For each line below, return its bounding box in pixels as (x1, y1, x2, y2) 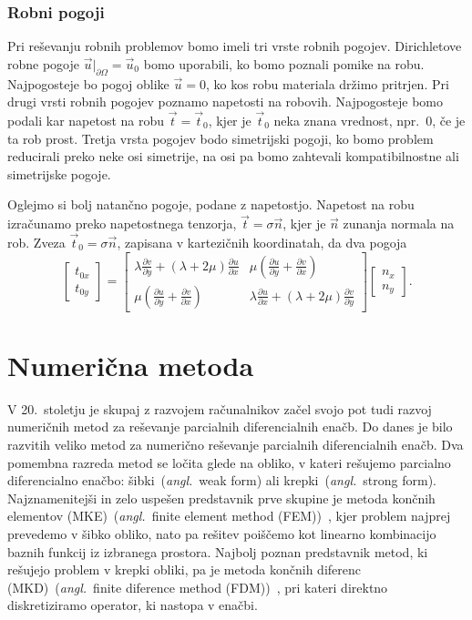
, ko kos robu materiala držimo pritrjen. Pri (205, 74, 449, 93)
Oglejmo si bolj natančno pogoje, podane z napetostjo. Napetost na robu (7, 195, 415, 214)
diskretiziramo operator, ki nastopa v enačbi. (7, 595, 258, 615)
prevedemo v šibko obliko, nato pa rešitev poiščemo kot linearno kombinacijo (7, 523, 436, 543)
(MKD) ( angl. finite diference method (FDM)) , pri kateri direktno (7, 577, 388, 596)
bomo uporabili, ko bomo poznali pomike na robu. (143, 54, 425, 73)
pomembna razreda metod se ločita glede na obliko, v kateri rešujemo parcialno (7, 452, 451, 472)
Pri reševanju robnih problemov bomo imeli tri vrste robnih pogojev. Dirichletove (7, 36, 462, 56)
